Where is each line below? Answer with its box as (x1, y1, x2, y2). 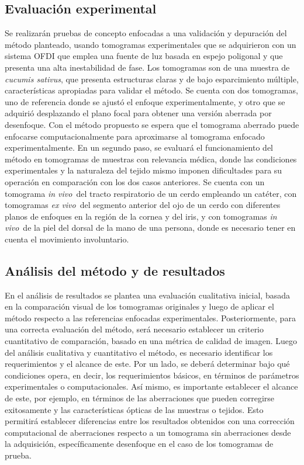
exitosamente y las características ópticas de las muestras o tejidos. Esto (5, 403, 264, 415)
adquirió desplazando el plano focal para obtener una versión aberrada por (5, 107, 272, 119)
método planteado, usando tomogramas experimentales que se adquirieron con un (5, 38, 296, 50)
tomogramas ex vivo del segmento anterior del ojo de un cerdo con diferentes (5, 199, 281, 211)
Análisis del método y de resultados (5, 261, 225, 279)
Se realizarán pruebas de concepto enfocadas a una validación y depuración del (5, 27, 287, 39)
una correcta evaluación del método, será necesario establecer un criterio (5, 323, 264, 335)
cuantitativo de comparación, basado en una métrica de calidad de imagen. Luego (5, 335, 298, 347)
